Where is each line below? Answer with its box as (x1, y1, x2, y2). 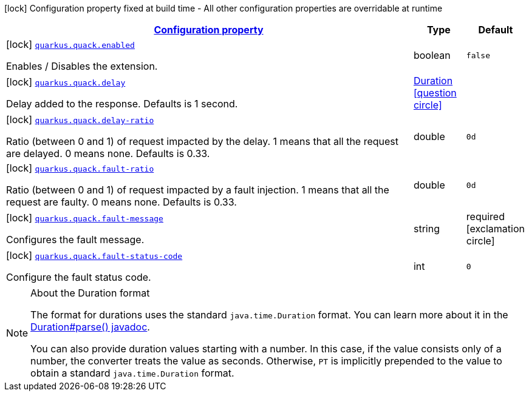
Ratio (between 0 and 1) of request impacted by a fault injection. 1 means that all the (6, 184, 389, 196)
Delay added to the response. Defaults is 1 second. (6, 98, 238, 110)
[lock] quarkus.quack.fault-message (6, 212, 163, 224)
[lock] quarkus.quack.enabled (6, 38, 135, 50)
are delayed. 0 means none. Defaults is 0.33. (6, 147, 210, 159)
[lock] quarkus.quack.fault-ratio (6, 162, 154, 174)
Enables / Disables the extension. (6, 60, 158, 72)
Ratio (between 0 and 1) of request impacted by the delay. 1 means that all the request (6, 135, 399, 147)
